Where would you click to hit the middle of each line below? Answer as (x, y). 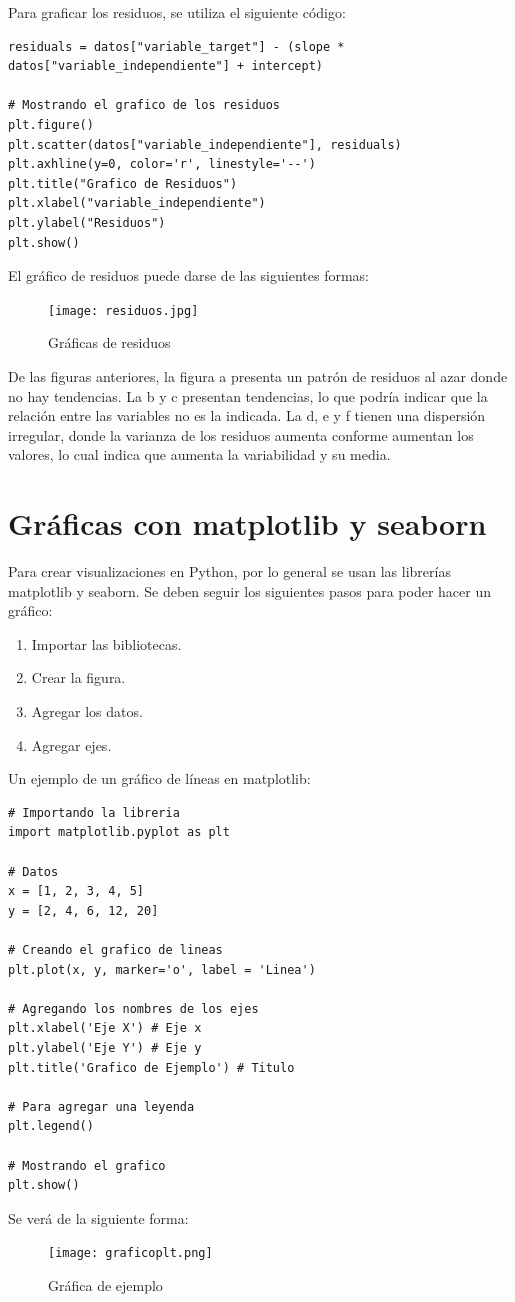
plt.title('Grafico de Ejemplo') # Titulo (151, 1067)
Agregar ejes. (71, 744)
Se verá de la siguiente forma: (98, 1217)
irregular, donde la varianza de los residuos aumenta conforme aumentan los (241, 434)
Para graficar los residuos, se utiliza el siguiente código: (177, 12)
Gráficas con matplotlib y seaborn (247, 523)
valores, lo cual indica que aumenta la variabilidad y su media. (199, 454)
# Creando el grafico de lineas (115, 949)
